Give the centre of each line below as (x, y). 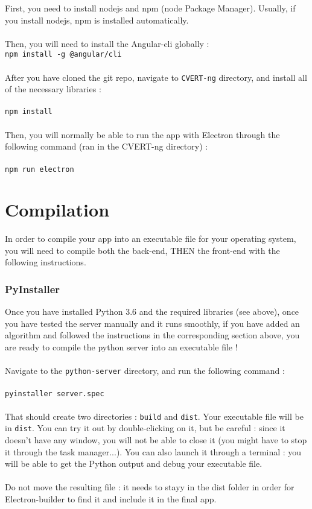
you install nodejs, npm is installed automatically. (97, 20)
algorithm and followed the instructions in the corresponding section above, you (152, 335)
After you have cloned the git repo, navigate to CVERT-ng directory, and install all (156, 77)
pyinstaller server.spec (55, 394)
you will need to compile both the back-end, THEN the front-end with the (142, 250)
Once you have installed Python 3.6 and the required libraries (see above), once (152, 311)
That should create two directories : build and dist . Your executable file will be (154, 416)
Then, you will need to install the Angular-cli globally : (107, 43)
